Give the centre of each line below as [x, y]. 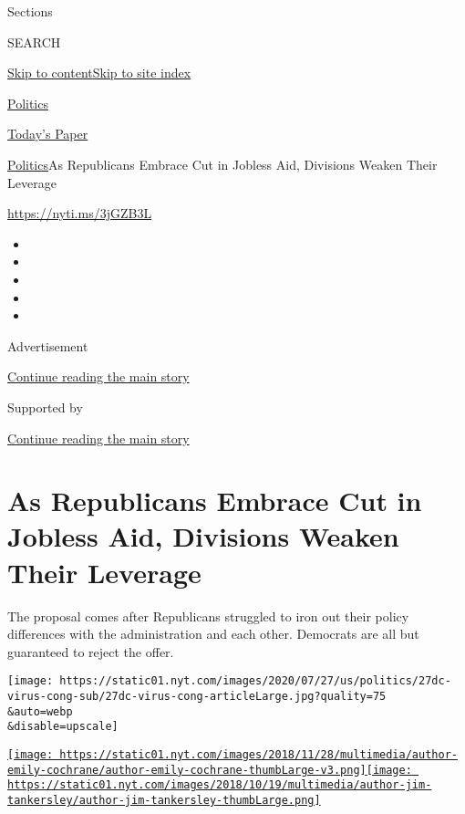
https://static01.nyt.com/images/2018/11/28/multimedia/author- [258, 755]
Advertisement [48, 345]
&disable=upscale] [63, 727]
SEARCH [34, 42]
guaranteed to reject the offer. [91, 651]
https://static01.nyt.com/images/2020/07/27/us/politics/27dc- [255, 681]
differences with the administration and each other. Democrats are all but [213, 634]
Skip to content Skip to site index [99, 73]
